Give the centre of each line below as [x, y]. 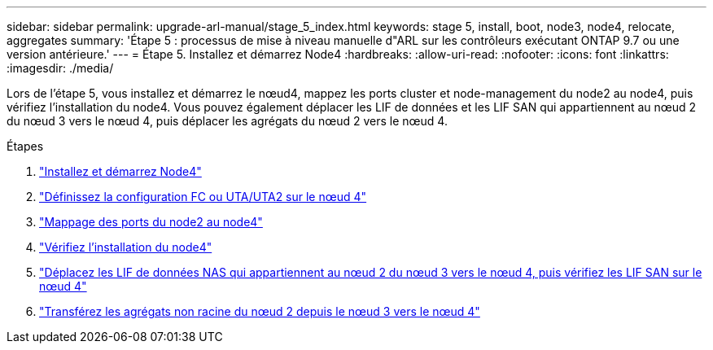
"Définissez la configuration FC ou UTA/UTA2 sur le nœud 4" [203, 197]
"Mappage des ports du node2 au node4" [151, 222]
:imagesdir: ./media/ [60, 68]
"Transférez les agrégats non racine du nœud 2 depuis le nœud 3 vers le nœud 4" [260, 311]
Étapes [25, 146]
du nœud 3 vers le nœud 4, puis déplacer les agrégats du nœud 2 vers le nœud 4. [227, 121]
